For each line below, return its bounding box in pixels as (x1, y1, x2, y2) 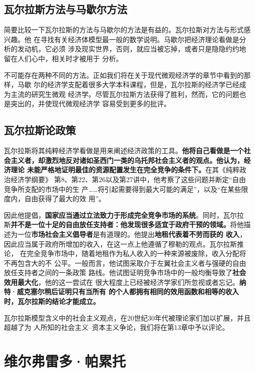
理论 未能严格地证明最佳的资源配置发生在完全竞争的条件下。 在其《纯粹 (10, 164, 240, 175)
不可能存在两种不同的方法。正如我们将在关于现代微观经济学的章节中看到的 (4, 70, 244, 80)
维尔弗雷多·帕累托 (4, 351, 126, 371)
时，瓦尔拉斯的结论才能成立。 (4, 296, 100, 306)
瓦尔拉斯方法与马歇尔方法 (4, 1, 127, 17)
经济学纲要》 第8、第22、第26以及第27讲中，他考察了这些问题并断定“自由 (10, 174, 246, 184)
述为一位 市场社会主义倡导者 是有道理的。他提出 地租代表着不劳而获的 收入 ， (4, 229, 247, 239)
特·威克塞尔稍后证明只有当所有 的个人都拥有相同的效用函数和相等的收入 (4, 286, 239, 297)
